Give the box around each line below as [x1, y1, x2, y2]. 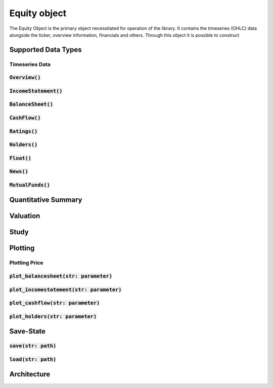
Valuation [9, 212, 40, 220]
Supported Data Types [9, 45, 82, 54]
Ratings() [9, 128, 38, 135]
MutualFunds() [9, 182, 51, 188]
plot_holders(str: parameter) [9, 313, 97, 320]
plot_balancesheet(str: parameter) [9, 272, 113, 280]
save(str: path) [9, 343, 57, 349]
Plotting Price [9, 259, 43, 266]
